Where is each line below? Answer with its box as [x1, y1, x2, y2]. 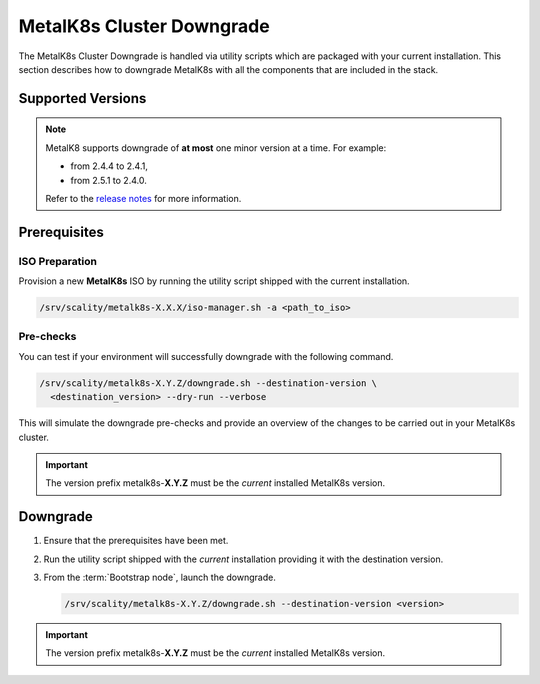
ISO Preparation [18, 254, 97, 268]
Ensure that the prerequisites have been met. [43, 535, 229, 547]
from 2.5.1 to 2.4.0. [70, 174, 147, 186]
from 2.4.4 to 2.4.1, [70, 160, 149, 172]
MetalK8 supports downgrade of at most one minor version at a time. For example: [45, 141, 387, 154]
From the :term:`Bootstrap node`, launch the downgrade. [43, 571, 277, 583]
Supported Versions [18, 90, 147, 107]
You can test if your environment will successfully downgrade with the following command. [18, 350, 394, 362]
